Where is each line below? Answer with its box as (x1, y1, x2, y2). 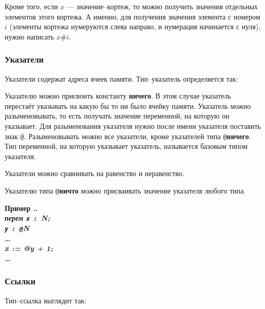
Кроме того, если (5, 1, 58, 11)
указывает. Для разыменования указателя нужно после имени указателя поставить (5, 120, 261, 131)
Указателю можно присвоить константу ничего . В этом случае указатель (5, 90, 231, 101)
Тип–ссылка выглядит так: (5, 295, 87, 305)
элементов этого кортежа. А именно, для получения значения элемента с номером (5, 11, 260, 22)
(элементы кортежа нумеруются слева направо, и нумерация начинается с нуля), (9, 21, 261, 32)
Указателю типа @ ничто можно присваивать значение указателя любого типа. (5, 185, 246, 196)
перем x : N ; (5, 213, 50, 223)
